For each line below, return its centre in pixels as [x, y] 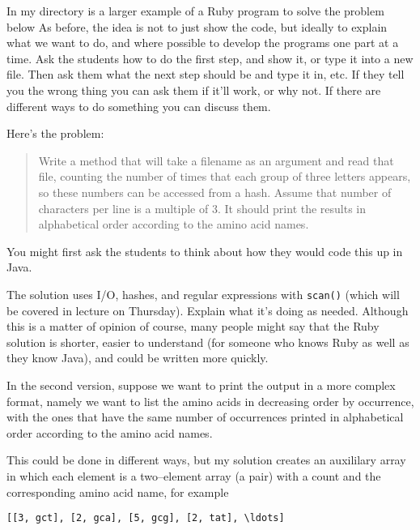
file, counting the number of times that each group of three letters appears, [225, 176]
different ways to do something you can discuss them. [139, 106]
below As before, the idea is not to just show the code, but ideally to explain [197, 26]
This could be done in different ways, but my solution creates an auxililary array [206, 460]
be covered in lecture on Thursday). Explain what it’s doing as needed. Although [208, 310]
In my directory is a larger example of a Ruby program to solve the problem [195, 11]
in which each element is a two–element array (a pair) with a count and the [194, 475]
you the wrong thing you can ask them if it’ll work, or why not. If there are [194, 90]
